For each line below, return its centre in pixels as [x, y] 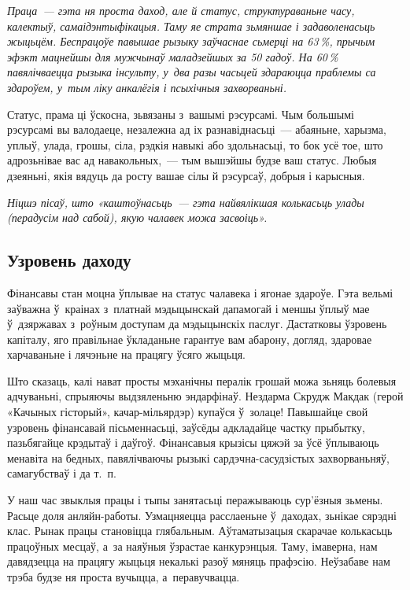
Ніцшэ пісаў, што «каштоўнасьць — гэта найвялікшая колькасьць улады [186, 202]
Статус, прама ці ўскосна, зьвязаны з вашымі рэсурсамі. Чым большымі [181, 114]
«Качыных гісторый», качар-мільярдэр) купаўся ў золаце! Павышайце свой [188, 412]
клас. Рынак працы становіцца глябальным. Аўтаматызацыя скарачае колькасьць [200, 531]
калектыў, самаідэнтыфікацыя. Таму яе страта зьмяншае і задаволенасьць [191, 26]
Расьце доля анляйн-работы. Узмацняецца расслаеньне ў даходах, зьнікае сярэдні [202, 515]
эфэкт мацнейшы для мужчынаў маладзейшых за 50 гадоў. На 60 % [173, 56]
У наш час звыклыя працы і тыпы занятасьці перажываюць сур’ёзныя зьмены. [195, 500]
